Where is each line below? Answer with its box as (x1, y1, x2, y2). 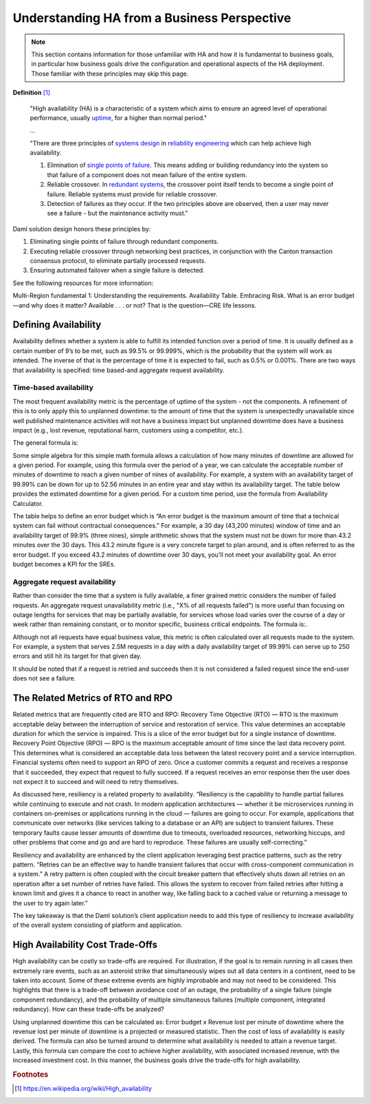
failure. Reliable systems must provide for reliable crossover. (47, 189, 218, 198)
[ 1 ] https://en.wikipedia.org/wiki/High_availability (14, 1085, 153, 1093)
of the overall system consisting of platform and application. (12, 921, 183, 930)
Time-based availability (12, 383, 94, 393)
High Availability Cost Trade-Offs (12, 939, 158, 951)
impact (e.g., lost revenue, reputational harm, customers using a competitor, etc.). (12, 426, 244, 434)
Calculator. (12, 499, 44, 507)
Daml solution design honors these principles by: (12, 225, 151, 233)
